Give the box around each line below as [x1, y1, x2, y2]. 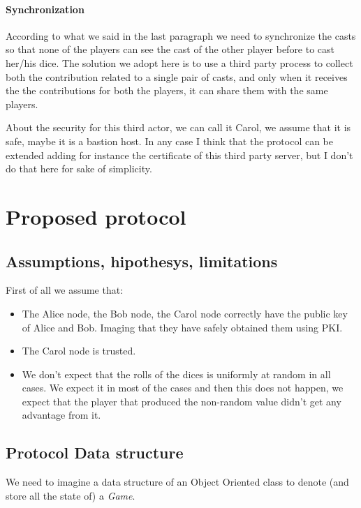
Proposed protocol [6, 202, 186, 230]
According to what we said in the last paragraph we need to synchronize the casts [6, 28, 356, 43]
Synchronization [6, 1, 84, 16]
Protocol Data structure [6, 442, 184, 463]
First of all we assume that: [6, 283, 124, 297]
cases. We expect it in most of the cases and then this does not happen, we [22, 380, 344, 395]
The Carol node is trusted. [22, 343, 136, 358]
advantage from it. [22, 408, 101, 422]
